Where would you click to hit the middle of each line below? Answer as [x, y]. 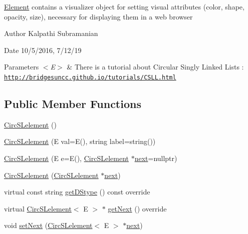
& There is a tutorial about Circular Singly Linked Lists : [155, 67]
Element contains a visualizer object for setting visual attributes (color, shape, [124, 6]
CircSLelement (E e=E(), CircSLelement [66, 158]
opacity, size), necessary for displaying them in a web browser [98, 16]
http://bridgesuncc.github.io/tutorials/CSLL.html [90, 77]
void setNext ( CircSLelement [48, 225]
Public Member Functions [73, 104]
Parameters [22, 67]
